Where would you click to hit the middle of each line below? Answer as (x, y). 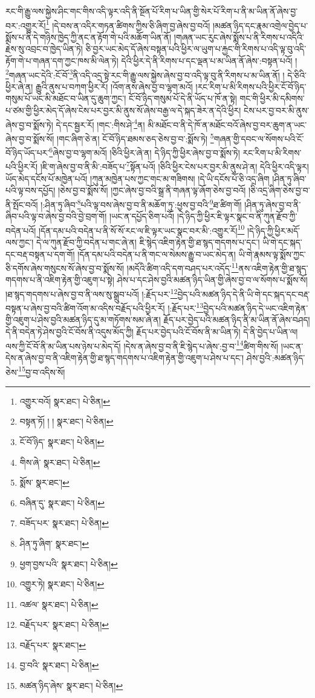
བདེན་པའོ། (21, 230)
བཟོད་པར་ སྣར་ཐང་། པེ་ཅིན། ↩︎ (64, 523)
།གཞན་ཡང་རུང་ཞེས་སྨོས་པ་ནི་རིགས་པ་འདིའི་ (239, 37)
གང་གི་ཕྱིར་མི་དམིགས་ (272, 98)
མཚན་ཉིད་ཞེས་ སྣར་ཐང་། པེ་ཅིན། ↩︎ (71, 686)
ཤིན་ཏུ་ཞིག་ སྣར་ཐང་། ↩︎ (54, 543)
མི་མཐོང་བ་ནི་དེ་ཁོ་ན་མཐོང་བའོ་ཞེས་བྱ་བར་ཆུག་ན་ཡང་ (227, 124)
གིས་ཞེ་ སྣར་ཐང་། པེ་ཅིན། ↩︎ (60, 462)
